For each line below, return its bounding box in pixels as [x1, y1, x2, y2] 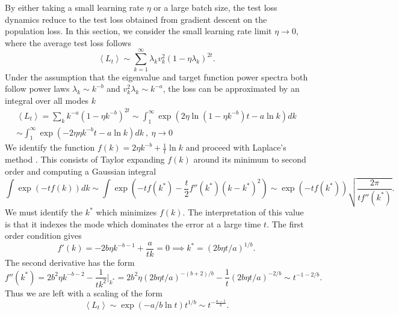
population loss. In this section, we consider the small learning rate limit [5, 25, 272, 37]
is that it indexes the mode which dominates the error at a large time [5, 217, 261, 230]
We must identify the [5, 206, 83, 218]
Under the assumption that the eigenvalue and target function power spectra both [5, 70, 308, 83]
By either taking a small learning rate [5, 1, 144, 13]
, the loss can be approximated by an [162, 82, 300, 95]
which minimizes [96, 206, 157, 218]
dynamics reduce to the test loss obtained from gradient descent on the [5, 13, 267, 25]
